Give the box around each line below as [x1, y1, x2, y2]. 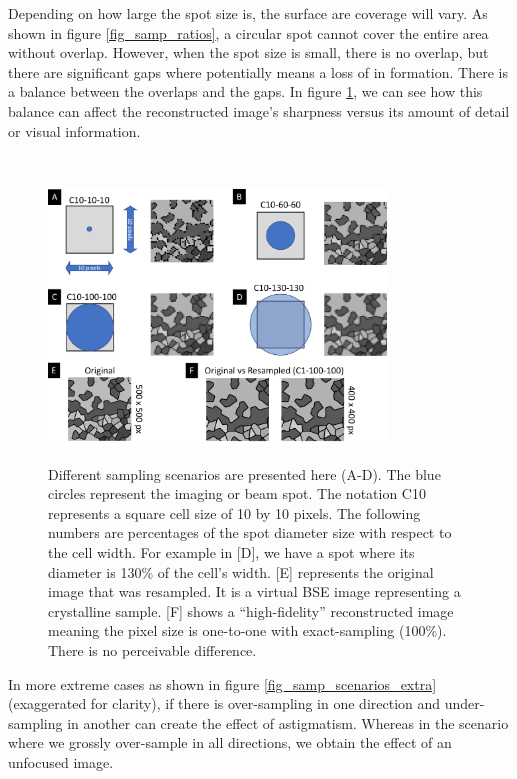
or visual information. [8, 120, 141, 141]
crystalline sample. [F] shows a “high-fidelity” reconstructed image [48, 600, 454, 621]
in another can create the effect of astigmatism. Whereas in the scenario [67, 712, 509, 733]
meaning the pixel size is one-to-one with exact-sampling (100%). [48, 620, 447, 641]
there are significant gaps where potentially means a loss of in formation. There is [8, 61, 508, 82]
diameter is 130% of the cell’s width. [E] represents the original [48, 561, 434, 582]
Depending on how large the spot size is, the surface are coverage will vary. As [8, 3, 488, 23]
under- [444, 693, 485, 714]
